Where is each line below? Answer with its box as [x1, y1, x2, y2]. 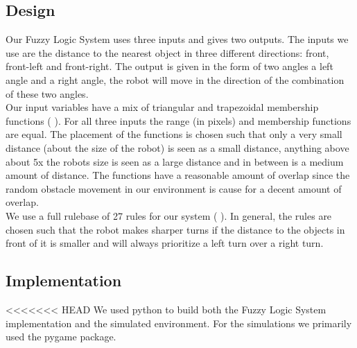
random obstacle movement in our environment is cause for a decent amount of [6, 181, 342, 195]
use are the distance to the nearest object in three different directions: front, [6, 45, 329, 60]
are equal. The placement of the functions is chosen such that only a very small [6, 127, 342, 141]
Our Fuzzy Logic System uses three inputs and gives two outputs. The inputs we [6, 32, 349, 46]
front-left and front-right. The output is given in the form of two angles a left [6, 59, 333, 73]
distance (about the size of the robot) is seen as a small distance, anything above [6, 140, 349, 155]
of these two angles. [6, 86, 89, 101]
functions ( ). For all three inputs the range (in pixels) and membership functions [6, 113, 351, 128]
